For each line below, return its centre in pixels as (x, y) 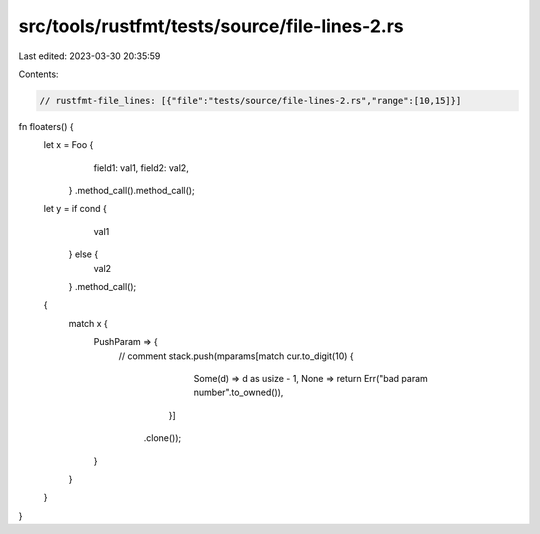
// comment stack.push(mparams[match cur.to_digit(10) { (236, 356)
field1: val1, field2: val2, (141, 167)
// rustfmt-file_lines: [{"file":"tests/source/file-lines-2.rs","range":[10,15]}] (250, 100)
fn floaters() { (46, 126)
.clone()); (162, 438)
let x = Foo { (68, 145)
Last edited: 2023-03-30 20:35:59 (89, 56)
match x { (88, 323)
